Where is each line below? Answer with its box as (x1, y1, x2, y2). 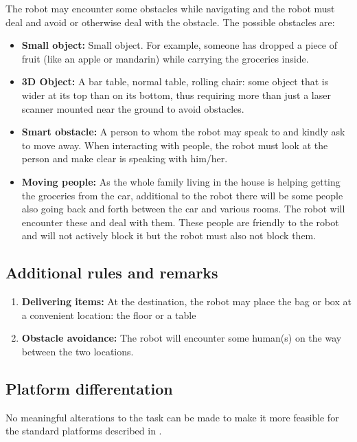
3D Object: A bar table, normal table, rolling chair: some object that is (21, 74, 329, 89)
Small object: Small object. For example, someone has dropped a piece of (21, 38, 338, 52)
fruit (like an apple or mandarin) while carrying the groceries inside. (21, 51, 309, 65)
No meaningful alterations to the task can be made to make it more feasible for (5, 410, 339, 424)
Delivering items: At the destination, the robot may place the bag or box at (21, 294, 352, 309)
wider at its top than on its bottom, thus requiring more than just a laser (21, 87, 331, 102)
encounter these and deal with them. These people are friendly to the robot (21, 214, 339, 229)
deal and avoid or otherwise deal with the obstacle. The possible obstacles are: (5, 14, 335, 29)
